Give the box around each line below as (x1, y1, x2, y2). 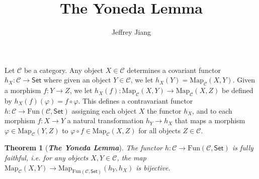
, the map (117, 152, 146, 163)
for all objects (138, 125, 181, 135)
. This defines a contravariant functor (78, 95, 193, 106)
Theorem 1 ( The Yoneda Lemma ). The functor (5, 142, 162, 153)
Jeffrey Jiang (111, 27, 151, 37)
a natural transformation (67, 115, 144, 126)
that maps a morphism (175, 115, 245, 126)
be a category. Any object (24, 64, 104, 75)
